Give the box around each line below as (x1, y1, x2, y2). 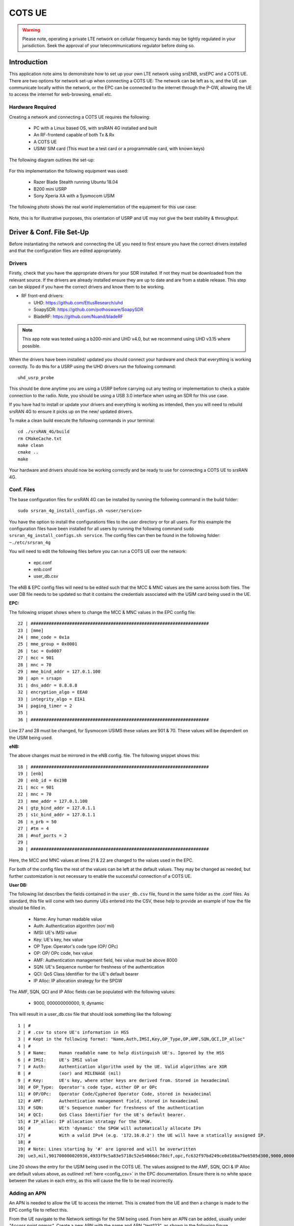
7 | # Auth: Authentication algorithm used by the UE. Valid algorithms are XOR (18, 1064, 227, 1069)
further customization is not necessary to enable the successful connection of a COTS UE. (9, 873, 192, 879)
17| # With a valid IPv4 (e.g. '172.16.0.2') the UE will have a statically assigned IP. (18, 1132, 266, 1138)
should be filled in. (9, 905, 47, 911)
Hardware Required (9, 103, 56, 110)
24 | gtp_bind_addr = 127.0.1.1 (18, 805, 96, 811)
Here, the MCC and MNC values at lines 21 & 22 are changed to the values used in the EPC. (9, 857, 194, 863)
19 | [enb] (18, 771, 44, 777)
